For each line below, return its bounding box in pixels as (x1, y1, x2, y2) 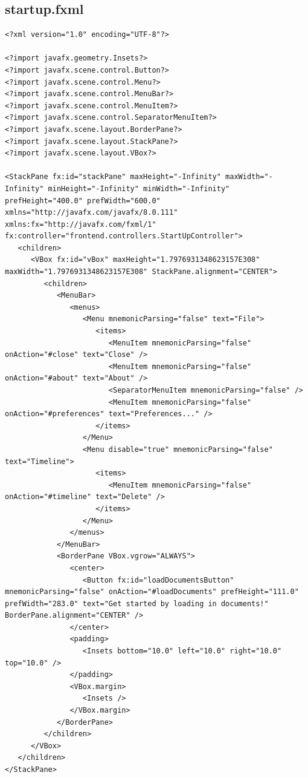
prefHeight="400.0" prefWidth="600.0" (5, 196, 161, 205)
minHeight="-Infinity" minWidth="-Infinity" (48, 184, 230, 193)
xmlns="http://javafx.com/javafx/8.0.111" (5, 208, 178, 217)
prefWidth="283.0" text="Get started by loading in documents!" (5, 599, 269, 608)
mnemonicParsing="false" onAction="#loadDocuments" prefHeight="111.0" (5, 587, 299, 597)
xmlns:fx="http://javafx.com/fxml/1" (5, 220, 156, 229)
